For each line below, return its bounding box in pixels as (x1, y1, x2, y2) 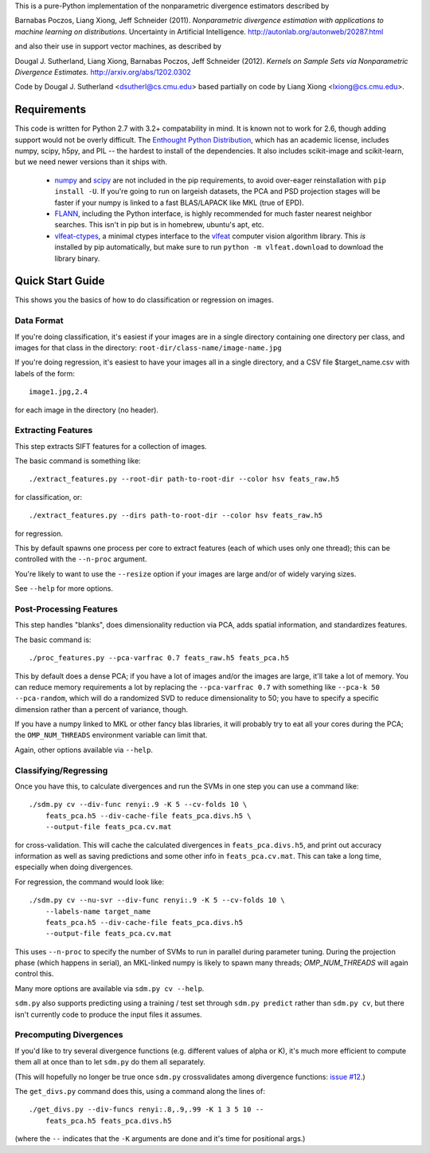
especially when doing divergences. (14, 862, 133, 872)
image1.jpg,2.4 (29, 388, 88, 396)
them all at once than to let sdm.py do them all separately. (14, 1057, 206, 1067)
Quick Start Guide (14, 274, 105, 288)
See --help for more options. (14, 584, 113, 593)
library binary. (54, 254, 100, 263)
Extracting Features (14, 425, 93, 436)
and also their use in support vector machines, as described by (14, 41, 222, 51)
